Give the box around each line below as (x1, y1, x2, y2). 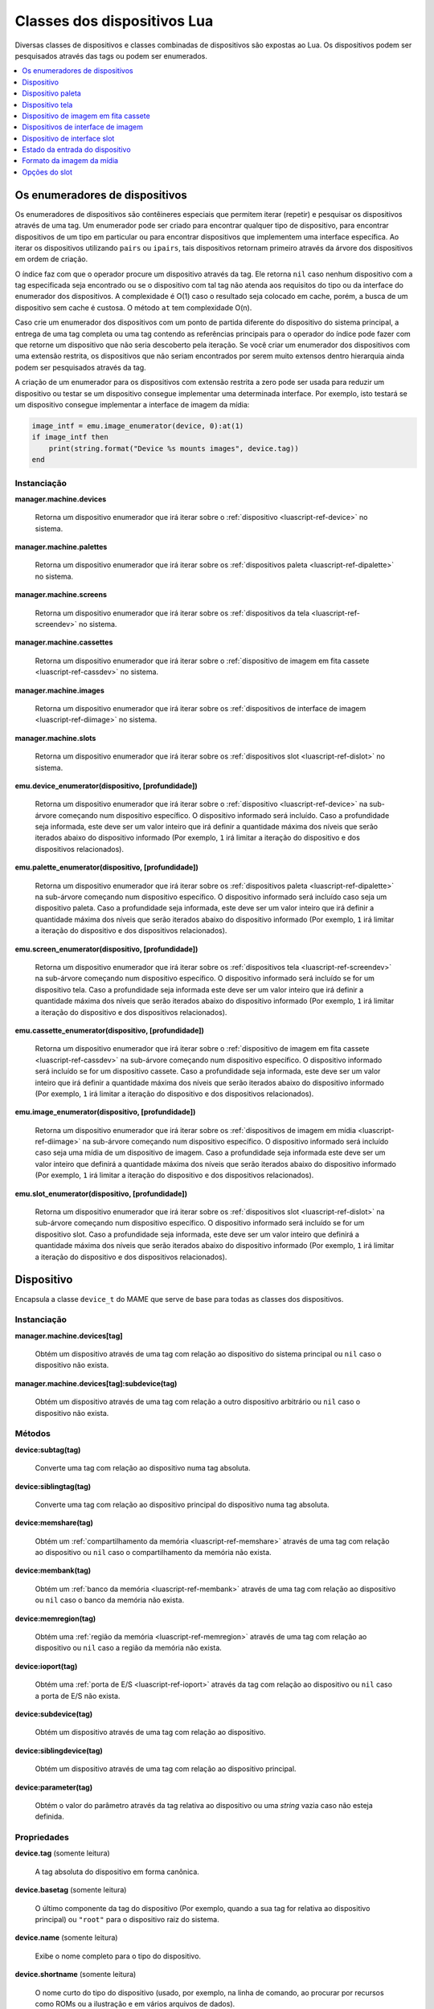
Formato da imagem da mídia (22, 156, 119, 166)
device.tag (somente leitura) (14, 1848, 110, 1858)
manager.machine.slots (14, 733, 96, 743)
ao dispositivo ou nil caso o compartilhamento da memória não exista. (35, 1548, 272, 1557)
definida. (35, 1812, 64, 1822)
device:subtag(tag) (14, 1445, 81, 1455)
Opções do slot (22, 167, 72, 177)
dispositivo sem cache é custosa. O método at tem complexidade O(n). (14, 302, 252, 313)
